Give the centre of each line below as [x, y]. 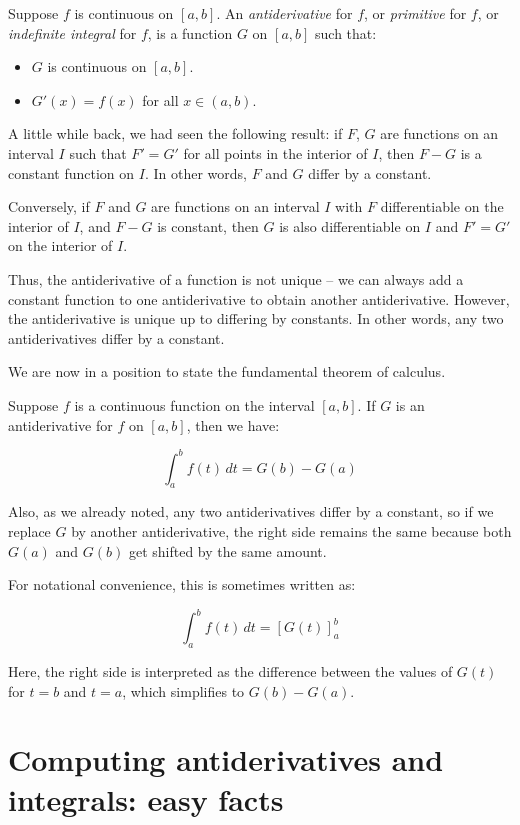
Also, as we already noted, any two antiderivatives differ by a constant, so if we [251, 511]
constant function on [71, 172]
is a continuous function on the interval [194, 404]
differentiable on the [442, 206]
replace [29, 530]
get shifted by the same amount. [227, 550]
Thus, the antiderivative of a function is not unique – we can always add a [236, 278]
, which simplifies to [183, 690]
